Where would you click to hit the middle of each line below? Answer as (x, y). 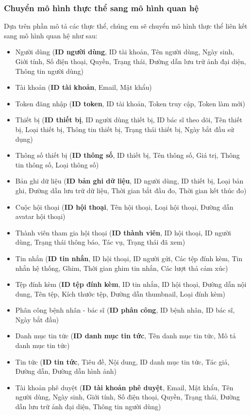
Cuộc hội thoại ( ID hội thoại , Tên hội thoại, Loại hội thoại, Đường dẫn (124, 207)
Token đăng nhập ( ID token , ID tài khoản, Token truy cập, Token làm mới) (130, 103)
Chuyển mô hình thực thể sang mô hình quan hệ (101, 8)
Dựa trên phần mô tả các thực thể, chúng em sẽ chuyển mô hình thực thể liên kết (126, 26)
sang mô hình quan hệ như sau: (51, 35)
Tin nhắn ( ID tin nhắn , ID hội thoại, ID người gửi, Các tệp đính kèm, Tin (129, 258)
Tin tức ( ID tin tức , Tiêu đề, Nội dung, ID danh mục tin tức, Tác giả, (122, 361)
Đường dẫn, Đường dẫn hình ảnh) (66, 371)
